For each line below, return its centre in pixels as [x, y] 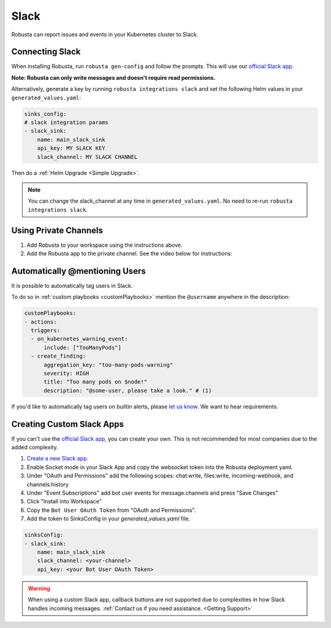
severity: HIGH [67, 374]
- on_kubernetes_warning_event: [79, 339]
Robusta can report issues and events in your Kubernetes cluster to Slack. [105, 34]
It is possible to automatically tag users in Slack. [72, 285]
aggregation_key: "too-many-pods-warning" [108, 365]
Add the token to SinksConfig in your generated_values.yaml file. [108, 519]
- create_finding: [58, 356]
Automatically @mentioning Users [79, 271]
